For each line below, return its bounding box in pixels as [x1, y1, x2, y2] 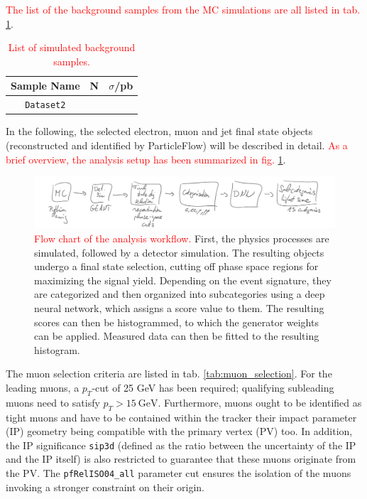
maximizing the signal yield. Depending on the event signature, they [34, 272, 332, 287]
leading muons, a [6, 380, 80, 395]
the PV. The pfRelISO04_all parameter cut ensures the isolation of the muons [6, 466, 351, 480]
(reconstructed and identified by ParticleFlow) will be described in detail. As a [6, 137, 348, 152]
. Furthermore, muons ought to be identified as [158, 395, 362, 409]
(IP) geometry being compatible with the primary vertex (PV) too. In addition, [6, 424, 353, 439]
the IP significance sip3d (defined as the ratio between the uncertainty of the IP [6, 437, 356, 452]
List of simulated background [8, 40, 136, 55]
